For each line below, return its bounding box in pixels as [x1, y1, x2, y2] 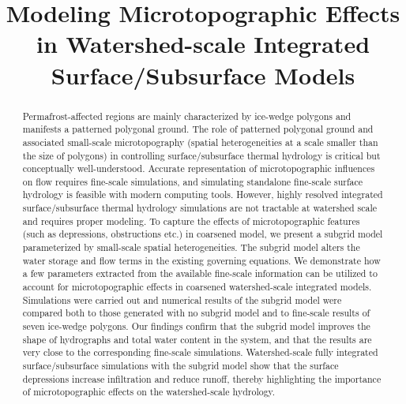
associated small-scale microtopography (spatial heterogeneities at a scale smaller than [22, 135, 378, 148]
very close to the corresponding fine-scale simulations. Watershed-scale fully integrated [22, 346, 378, 359]
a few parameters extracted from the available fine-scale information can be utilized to [22, 267, 378, 280]
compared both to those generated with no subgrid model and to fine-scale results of [22, 306, 370, 320]
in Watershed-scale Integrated [36, 28, 370, 60]
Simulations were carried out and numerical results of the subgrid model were [22, 293, 342, 306]
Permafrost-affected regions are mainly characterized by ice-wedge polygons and [22, 109, 351, 122]
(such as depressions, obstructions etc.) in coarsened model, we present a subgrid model [22, 227, 383, 241]
